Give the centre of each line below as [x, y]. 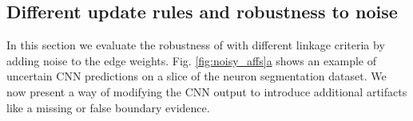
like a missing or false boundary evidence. [108, 107]
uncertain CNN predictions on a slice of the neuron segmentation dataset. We [197, 76]
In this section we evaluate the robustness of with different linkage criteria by [196, 45]
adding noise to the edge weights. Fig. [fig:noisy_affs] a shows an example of [192, 60]
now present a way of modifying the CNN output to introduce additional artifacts [207, 91]
